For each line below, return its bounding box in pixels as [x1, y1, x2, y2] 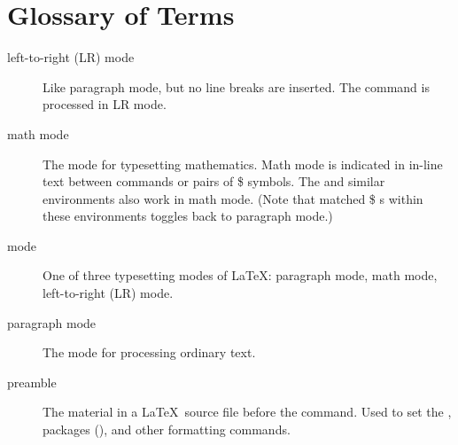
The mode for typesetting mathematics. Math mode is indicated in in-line [43, 154, 443, 173]
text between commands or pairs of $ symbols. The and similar [43, 172, 385, 191]
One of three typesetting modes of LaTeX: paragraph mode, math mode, [43, 266, 438, 285]
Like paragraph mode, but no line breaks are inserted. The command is [43, 77, 430, 96]
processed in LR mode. [43, 95, 167, 113]
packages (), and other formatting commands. [43, 420, 291, 439]
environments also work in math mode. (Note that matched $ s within [43, 189, 423, 207]
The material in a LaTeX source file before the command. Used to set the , [43, 402, 452, 421]
